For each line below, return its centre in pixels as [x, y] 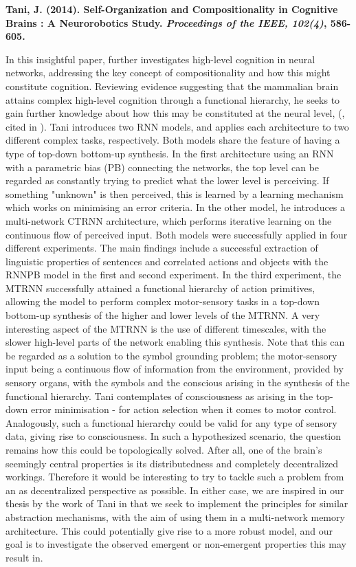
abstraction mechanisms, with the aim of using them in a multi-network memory [175, 516]
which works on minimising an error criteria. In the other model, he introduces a [176, 207]
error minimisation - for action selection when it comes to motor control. [183, 409]
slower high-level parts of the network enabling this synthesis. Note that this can [175, 342]
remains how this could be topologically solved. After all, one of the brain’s [164, 449]
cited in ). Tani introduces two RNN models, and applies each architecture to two [177, 126]
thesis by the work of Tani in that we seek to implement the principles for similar [177, 503]
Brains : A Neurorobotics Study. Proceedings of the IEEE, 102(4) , [166, 22]
